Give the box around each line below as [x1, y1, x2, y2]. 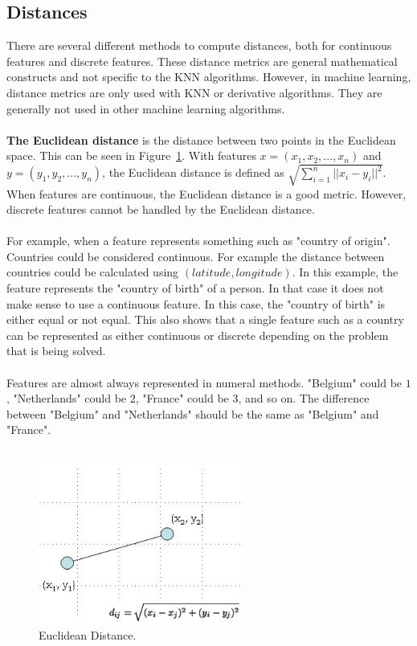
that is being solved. [6, 342, 106, 359]
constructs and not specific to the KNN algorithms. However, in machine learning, [6, 68, 411, 85]
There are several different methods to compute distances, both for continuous [6, 37, 392, 54]
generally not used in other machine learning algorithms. [6, 100, 285, 117]
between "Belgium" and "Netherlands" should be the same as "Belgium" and [6, 405, 379, 422]
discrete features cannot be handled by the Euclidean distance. [6, 201, 315, 218]
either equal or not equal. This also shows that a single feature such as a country [6, 311, 404, 328]
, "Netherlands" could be [6, 390, 127, 407]
